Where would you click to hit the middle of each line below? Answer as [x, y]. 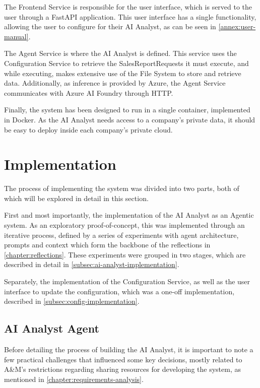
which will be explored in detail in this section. [76, 198]
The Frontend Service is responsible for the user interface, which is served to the [128, 7]
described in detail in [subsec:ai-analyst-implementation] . [92, 264]
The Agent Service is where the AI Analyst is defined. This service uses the [120, 53]
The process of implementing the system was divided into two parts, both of [122, 188]
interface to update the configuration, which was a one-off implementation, [119, 291]
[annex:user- [237, 26]
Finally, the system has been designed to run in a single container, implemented [127, 110]
